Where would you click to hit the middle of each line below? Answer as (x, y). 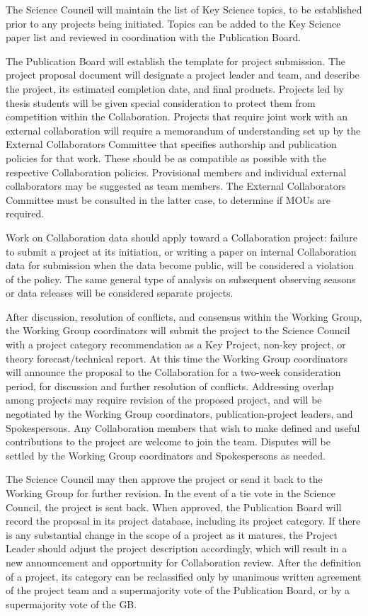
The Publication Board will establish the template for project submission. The (176, 61)
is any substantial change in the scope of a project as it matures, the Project (172, 534)
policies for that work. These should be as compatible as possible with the (166, 158)
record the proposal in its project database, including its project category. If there (183, 521)
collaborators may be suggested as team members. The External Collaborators (176, 186)
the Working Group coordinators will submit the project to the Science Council (178, 330)
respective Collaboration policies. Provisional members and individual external (176, 172)
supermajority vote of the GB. (71, 604)
